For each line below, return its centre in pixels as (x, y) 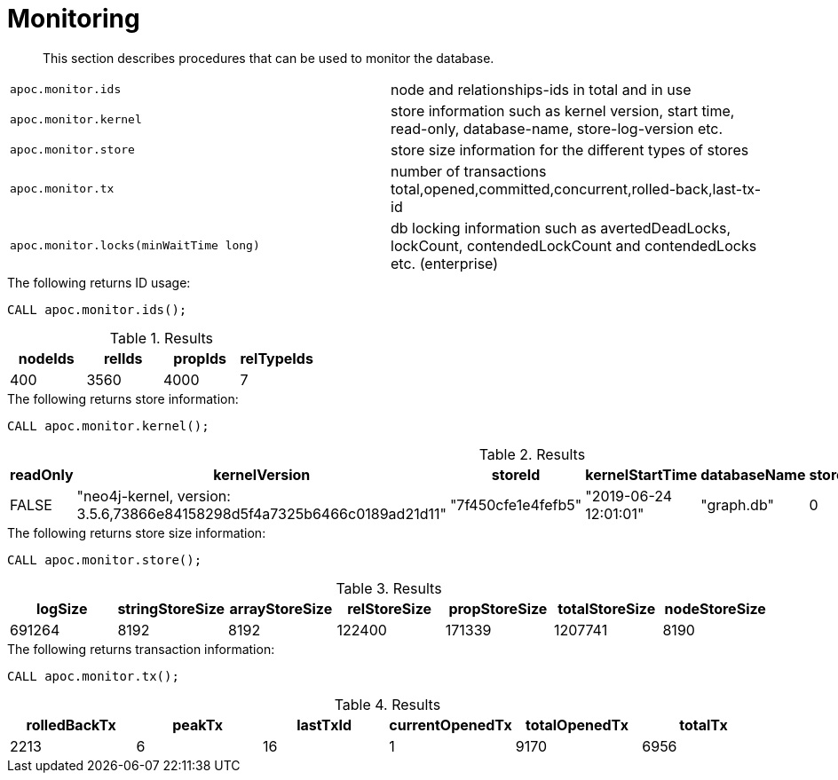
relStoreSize (390, 608)
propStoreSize (498, 608)
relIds (123, 358)
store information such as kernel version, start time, (563, 110)
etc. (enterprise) (445, 263)
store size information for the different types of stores (570, 150)
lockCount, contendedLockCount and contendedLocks (574, 245)
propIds (200, 358)
